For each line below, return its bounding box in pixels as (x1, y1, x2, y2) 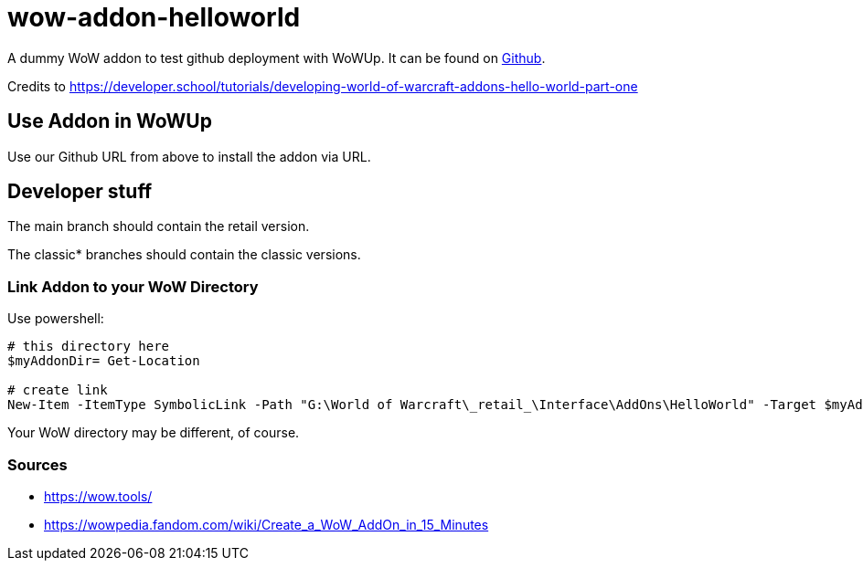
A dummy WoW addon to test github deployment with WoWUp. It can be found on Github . (7, 49, 546, 66)
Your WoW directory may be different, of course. (7, 425, 300, 441)
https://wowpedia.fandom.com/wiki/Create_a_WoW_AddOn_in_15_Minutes (44, 516, 489, 532)
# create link (7, 383, 108, 398)
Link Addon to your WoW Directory (7, 277, 259, 296)
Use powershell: (7, 310, 104, 327)
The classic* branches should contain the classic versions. (7, 247, 361, 263)
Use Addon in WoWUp (7, 110, 212, 133)
